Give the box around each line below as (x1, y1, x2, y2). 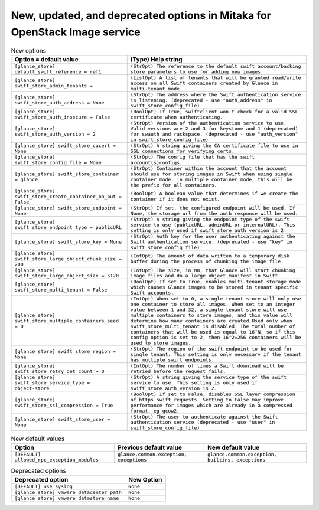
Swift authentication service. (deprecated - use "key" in (130, 238, 292, 245)
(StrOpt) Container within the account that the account (130, 165, 287, 171)
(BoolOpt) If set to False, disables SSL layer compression (130, 391, 295, 397)
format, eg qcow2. (130, 407, 180, 414)
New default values (11, 434, 65, 443)
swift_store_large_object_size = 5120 (14, 272, 119, 279)
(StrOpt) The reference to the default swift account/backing (130, 63, 301, 69)
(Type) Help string (130, 55, 183, 63)
